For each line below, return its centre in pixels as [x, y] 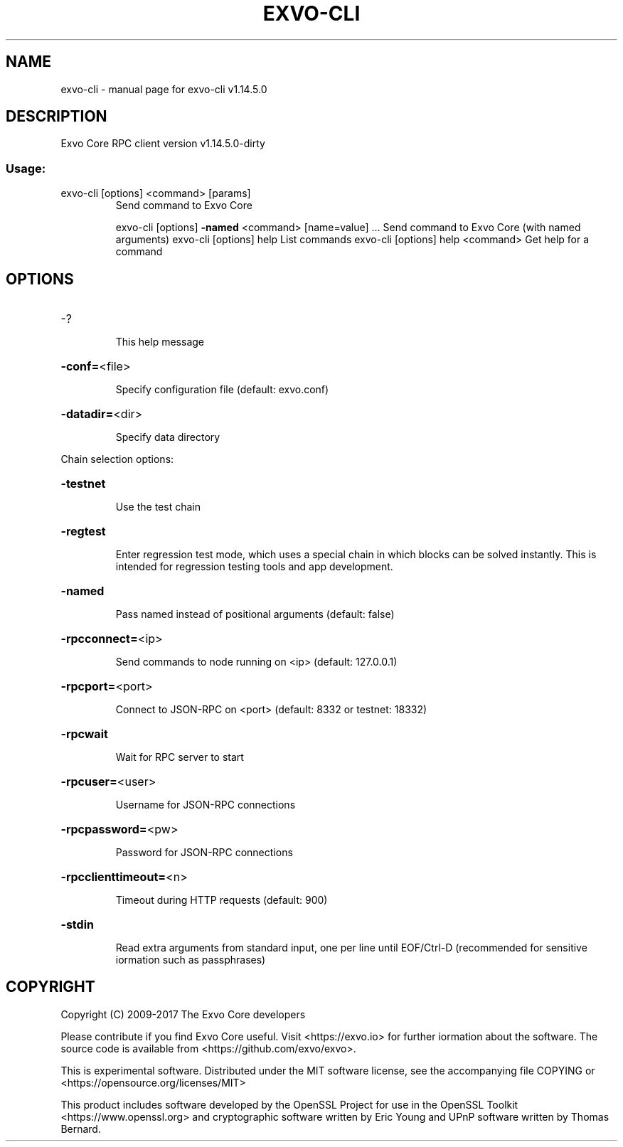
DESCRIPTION [57, 117]
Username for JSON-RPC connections [206, 805]
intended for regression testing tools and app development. [254, 567]
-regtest [83, 532]
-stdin [77, 925]
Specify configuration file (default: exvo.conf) [222, 390]
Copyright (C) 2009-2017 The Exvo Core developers [183, 1014]
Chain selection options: [117, 459]
